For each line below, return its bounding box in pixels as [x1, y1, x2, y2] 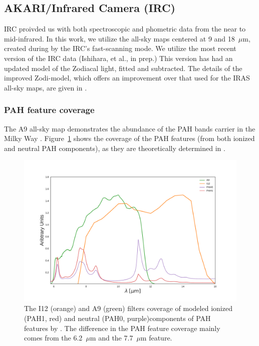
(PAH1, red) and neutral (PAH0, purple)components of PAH [24, 312, 211, 323]
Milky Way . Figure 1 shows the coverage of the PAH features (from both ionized [4, 133, 255, 143]
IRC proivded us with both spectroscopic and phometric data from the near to [4, 23, 246, 34]
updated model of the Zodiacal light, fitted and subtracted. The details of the [4, 62, 242, 73]
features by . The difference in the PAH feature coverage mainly [24, 322, 220, 333]
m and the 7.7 [90, 332, 133, 343]
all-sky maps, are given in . [4, 82, 87, 92]
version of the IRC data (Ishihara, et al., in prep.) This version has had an [4, 52, 233, 63]
